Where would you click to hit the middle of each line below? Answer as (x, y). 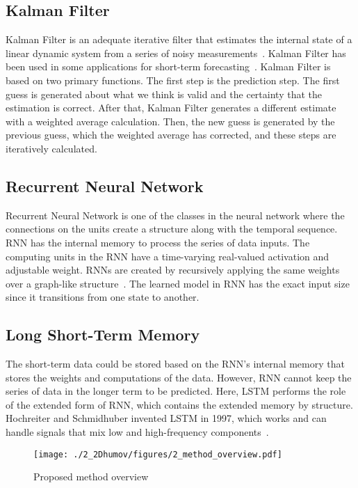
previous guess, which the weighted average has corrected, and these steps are (171, 135)
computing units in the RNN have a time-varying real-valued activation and (168, 256)
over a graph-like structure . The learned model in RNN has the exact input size (178, 283)
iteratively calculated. (51, 148)
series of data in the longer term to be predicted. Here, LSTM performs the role (176, 391)
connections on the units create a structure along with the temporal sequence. (172, 229)
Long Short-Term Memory (103, 334)
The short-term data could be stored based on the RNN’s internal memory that (175, 364)
